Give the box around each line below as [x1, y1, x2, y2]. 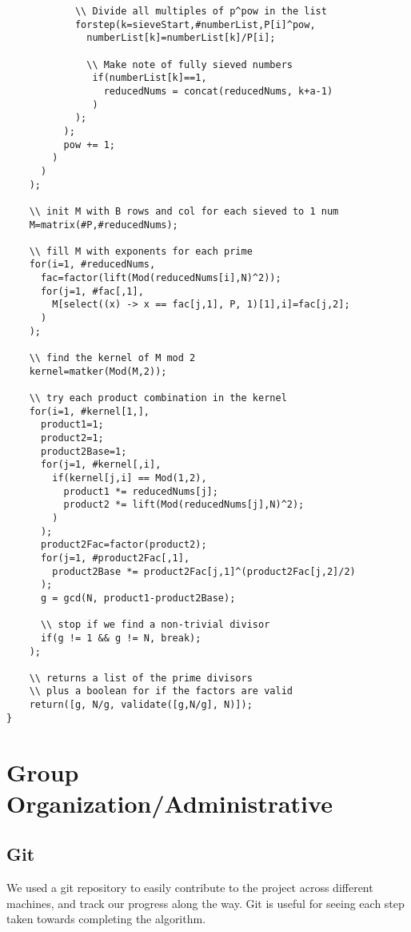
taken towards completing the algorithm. [6, 910, 206, 927]
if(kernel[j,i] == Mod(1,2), [52, 472, 207, 484]
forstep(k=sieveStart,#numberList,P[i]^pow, [74, 18, 316, 30]
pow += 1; [63, 139, 116, 151]
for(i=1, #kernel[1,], [29, 405, 150, 417]
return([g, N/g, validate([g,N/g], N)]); [29, 699, 253, 711]
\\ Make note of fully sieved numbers [86, 58, 293, 70]
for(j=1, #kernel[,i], [40, 459, 162, 471]
